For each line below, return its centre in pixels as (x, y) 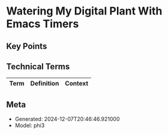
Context (77, 84)
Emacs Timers (43, 24)
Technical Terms (38, 67)
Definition (45, 84)
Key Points (27, 46)
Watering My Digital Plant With (84, 11)
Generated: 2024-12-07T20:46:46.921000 (67, 119)
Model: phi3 (30, 125)
